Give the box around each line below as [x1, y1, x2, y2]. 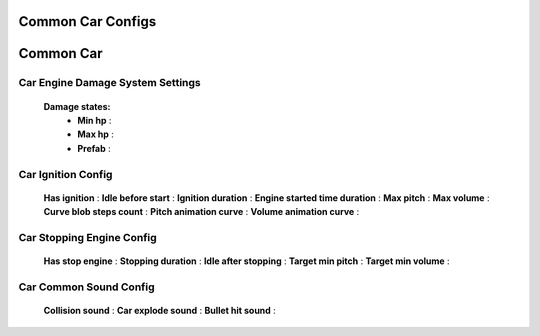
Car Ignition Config [18, 167, 113, 181]
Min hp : [77, 114, 112, 126]
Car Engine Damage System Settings [18, 76, 202, 90]
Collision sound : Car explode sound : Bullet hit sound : [43, 305, 277, 317]
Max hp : [77, 128, 115, 140]
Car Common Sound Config [18, 280, 155, 294]
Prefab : [77, 142, 112, 154]
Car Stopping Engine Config [18, 230, 157, 244]
